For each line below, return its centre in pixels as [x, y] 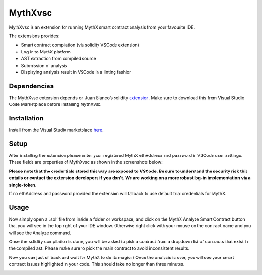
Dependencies [32, 86]
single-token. [23, 185]
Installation [26, 118]
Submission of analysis [44, 65]
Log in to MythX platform [46, 52]
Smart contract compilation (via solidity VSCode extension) [80, 45]
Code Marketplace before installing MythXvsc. [55, 104]
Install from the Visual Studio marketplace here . [56, 130]
